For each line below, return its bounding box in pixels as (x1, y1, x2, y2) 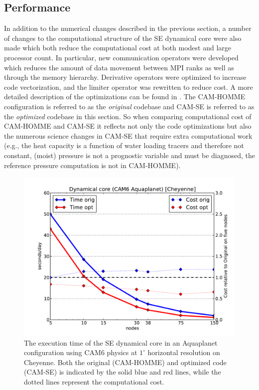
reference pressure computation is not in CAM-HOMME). (4, 160, 181, 170)
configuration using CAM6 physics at (24, 347, 137, 358)
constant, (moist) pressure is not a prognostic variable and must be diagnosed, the (4, 150, 255, 160)
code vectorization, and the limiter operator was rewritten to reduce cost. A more (4, 81, 253, 92)
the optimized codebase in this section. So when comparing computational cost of (4, 111, 252, 121)
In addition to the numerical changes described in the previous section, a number (4, 23, 252, 33)
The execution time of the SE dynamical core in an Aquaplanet (24, 337, 218, 348)
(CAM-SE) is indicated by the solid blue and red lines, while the (24, 367, 221, 377)
